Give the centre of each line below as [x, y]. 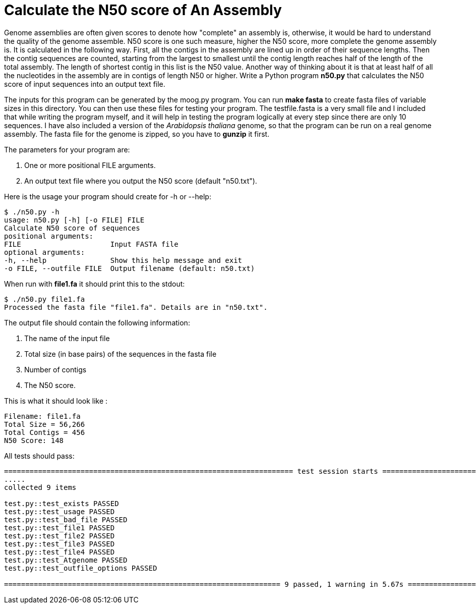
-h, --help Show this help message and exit [123, 260]
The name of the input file [67, 338]
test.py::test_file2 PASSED [59, 536]
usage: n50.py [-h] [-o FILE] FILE [74, 220]
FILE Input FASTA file [91, 244]
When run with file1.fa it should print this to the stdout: [95, 284]
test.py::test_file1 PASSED [59, 528]
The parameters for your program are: [67, 149]
